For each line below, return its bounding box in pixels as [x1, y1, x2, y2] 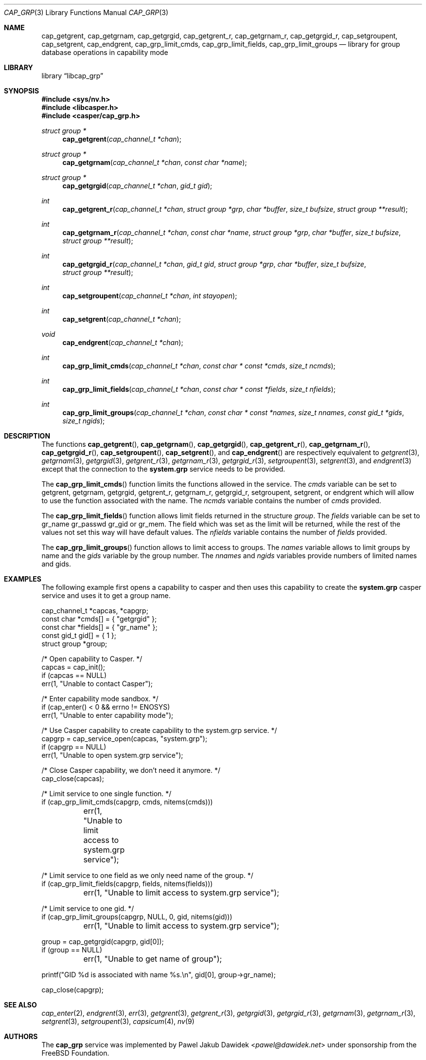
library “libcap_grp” [41, 72, 104, 80]
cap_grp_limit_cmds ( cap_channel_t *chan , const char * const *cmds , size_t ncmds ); [62, 362, 336, 370]
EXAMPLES [4, 575, 41, 583]
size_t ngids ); [62, 417, 105, 425]
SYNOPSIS [4, 87, 39, 95]
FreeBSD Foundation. [41, 1049, 109, 1057]
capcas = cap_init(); [41, 663, 105, 671]
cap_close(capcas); [41, 774, 104, 783]
